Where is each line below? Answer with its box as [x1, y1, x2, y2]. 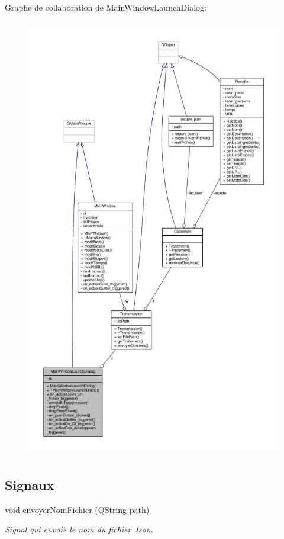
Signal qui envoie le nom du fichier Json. [5, 523, 153, 535]
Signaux [5, 475, 54, 493]
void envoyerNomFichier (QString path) [5, 503, 150, 515]
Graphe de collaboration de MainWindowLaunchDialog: [5, 1, 206, 13]
